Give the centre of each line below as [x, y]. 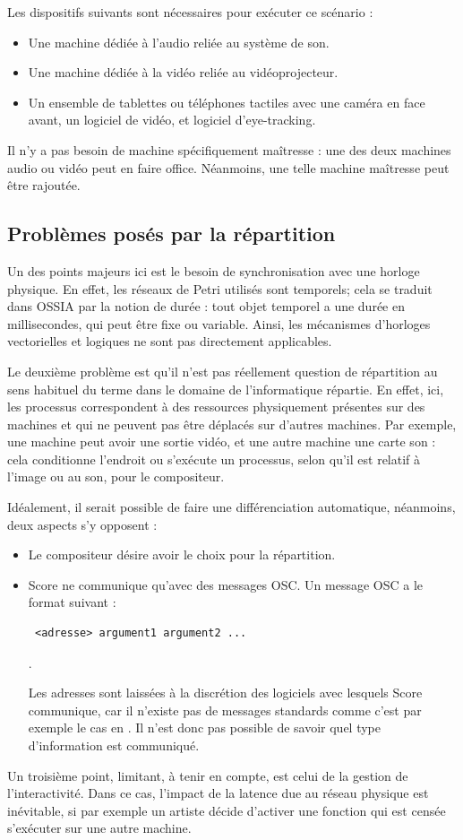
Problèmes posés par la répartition [171, 234]
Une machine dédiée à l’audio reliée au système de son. [179, 42]
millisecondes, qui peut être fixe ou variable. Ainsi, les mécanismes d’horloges [219, 323]
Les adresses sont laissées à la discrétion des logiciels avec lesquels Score [225, 693]
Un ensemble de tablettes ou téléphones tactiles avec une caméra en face [227, 102]
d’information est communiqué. [114, 745]
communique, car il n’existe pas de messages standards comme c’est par [225, 710]
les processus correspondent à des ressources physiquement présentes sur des [216, 407]
